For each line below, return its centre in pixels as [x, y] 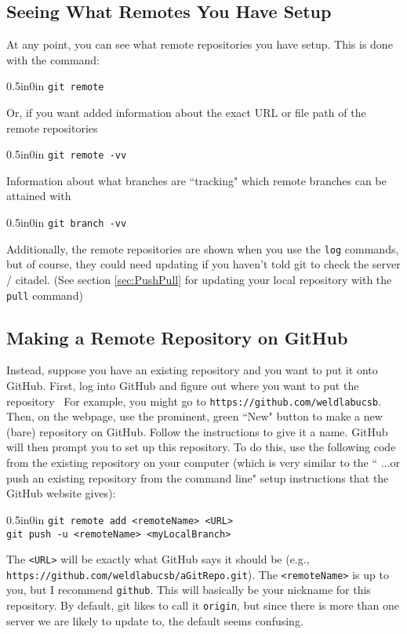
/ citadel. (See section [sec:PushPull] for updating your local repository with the [199, 279]
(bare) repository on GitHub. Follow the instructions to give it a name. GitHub [197, 431]
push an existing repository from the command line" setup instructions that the [198, 477]
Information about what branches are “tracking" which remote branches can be [196, 180]
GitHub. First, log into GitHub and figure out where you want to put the [183, 386]
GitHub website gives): [61, 493]
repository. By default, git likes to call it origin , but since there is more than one [203, 605]
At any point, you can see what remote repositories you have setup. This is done [200, 44]
